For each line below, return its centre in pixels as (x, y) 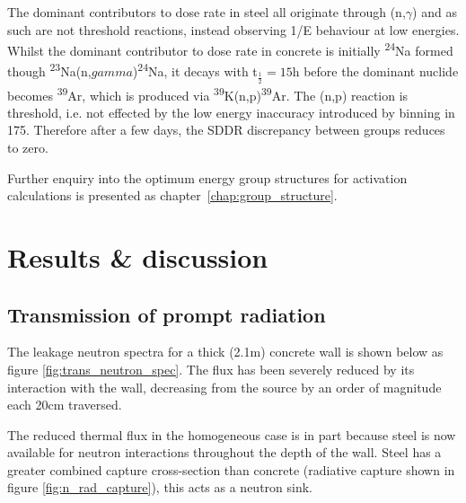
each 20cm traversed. (65, 405)
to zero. (28, 147)
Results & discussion (138, 256)
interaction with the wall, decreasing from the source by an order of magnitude (224, 387)
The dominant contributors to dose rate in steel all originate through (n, (207, 12)
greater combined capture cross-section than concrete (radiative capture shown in (231, 469)
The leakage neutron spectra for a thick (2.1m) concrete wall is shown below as (225, 352)
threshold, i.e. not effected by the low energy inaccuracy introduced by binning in (231, 112)
